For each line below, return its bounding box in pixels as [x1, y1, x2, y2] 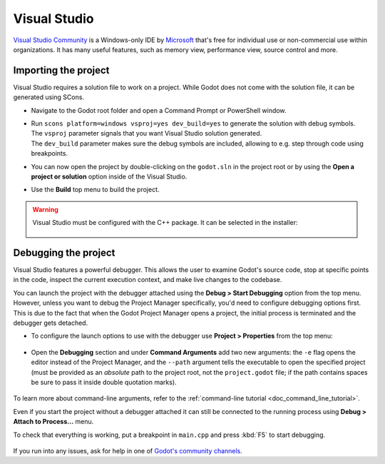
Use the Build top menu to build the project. [31, 186, 160, 194]
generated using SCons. [13, 93, 85, 101]
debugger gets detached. [13, 318, 88, 327]
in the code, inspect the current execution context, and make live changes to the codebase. [13, 276, 282, 284]
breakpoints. [31, 149, 68, 158]
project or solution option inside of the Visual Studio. [31, 172, 188, 181]
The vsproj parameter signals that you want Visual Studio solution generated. [31, 129, 262, 138]
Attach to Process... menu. [13, 418, 94, 426]
